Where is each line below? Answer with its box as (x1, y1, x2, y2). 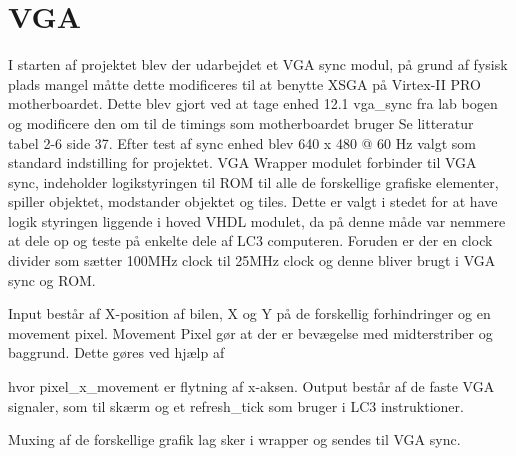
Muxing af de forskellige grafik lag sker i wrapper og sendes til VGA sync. (8, 429, 461, 450)
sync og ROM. (8, 269, 96, 290)
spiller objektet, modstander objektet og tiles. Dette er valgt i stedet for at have (8, 191, 498, 212)
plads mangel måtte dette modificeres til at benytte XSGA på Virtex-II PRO (8, 73, 481, 94)
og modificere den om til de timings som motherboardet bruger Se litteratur (8, 112, 474, 133)
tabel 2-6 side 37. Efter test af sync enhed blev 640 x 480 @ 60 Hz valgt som (8, 132, 476, 153)
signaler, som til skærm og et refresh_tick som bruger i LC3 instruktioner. (8, 395, 464, 416)
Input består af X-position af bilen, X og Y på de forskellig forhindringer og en (8, 303, 491, 324)
